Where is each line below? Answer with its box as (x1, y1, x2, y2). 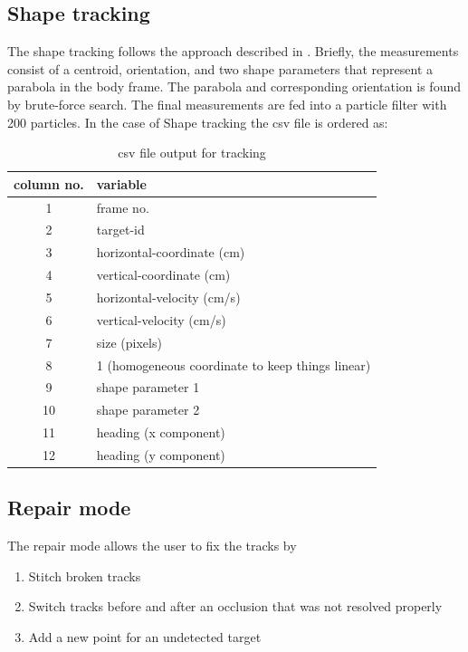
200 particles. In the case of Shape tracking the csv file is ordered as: (7, 112, 388, 131)
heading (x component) (96, 423, 225, 442)
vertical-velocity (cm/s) (96, 310, 226, 329)
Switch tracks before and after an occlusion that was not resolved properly (28, 597, 443, 616)
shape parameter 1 (96, 378, 200, 397)
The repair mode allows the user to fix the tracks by (7, 536, 297, 555)
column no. (14, 174, 84, 193)
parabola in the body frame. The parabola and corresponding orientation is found (7, 77, 461, 96)
